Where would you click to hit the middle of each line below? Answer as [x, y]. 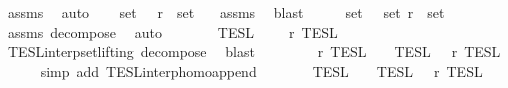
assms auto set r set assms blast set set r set [226, 12]
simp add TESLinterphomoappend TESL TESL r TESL [261, 70]
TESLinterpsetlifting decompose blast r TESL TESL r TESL [254, 51]
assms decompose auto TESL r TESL [172, 31]
